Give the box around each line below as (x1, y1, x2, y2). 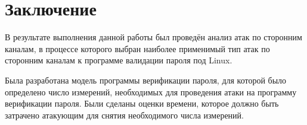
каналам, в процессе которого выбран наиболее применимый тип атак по (5, 42, 270, 55)
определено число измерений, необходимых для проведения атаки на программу (5, 85, 297, 98)
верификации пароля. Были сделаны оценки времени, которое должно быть (5, 97, 279, 110)
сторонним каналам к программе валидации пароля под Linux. (5, 54, 232, 66)
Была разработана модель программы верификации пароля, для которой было (5, 73, 287, 86)
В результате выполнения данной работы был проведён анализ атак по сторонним (5, 31, 302, 43)
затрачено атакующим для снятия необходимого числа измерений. (5, 108, 244, 121)
